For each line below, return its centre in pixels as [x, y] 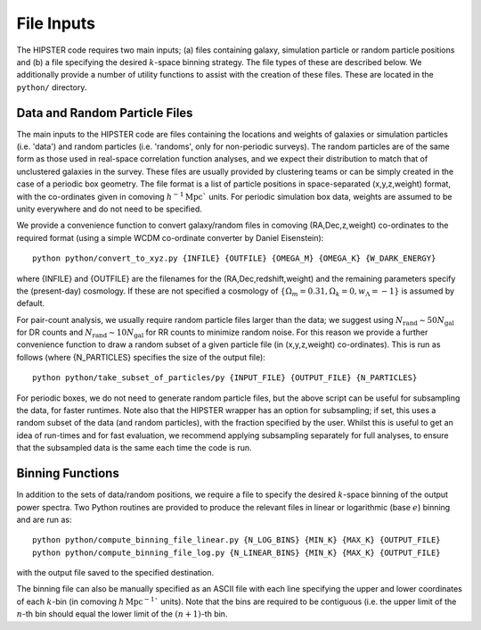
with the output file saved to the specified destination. [115, 573]
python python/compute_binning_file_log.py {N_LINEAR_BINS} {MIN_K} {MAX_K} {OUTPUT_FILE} [236, 552]
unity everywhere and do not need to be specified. [109, 209]
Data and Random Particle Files [105, 113]
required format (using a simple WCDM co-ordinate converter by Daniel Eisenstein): [170, 237]
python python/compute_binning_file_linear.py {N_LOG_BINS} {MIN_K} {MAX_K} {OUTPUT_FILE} [236, 540]
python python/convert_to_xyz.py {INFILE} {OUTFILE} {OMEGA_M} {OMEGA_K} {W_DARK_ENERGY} [234, 258]
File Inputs [56, 23]
